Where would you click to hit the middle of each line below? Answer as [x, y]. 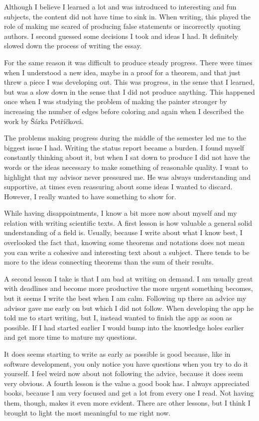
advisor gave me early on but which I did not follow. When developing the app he [129, 308]
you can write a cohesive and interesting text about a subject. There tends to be [127, 252]
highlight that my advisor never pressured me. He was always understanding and [127, 177]
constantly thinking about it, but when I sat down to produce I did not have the [127, 157]
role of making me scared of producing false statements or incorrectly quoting [122, 26]
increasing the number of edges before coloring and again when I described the [124, 111]
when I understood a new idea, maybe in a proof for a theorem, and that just [122, 72]
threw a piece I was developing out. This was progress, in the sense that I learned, [129, 82]
